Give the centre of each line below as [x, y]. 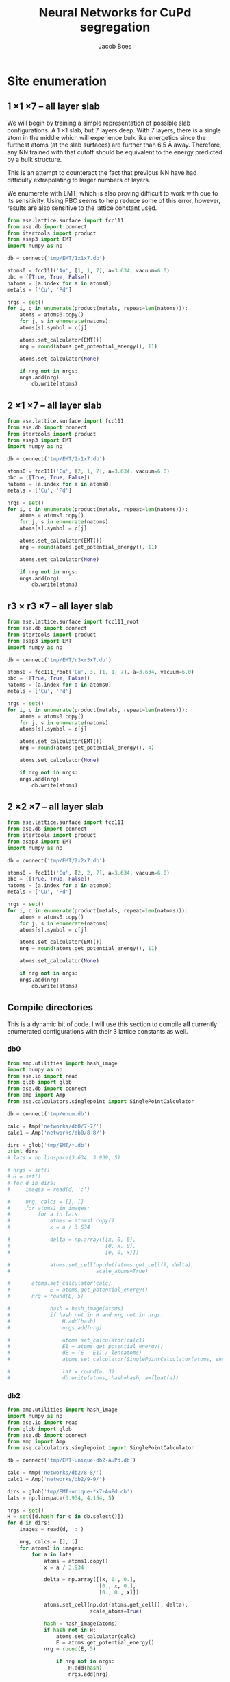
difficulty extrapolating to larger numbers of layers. [79, 180]
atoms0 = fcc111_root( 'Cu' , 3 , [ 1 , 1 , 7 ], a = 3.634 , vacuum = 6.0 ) [101, 672]
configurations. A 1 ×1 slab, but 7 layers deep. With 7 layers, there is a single [114, 130]
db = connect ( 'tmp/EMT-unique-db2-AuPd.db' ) [72, 1460]
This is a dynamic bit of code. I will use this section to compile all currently [112, 1024]
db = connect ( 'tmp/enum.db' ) [49, 1114]
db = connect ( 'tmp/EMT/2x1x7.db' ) [56, 459]
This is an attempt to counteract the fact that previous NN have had [102, 172]
